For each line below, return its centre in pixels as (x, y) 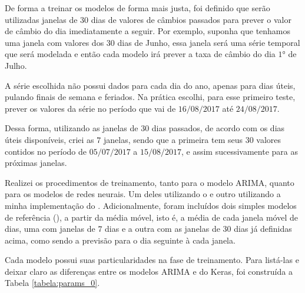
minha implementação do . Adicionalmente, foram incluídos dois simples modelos (151, 205)
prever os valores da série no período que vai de (90, 108)
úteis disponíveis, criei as (49, 139)
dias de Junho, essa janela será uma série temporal (209, 42)
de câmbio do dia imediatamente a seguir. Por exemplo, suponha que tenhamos (148, 31)
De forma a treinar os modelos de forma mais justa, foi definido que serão (137, 8)
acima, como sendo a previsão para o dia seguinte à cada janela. (120, 240)
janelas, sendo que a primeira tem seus (173, 139)
